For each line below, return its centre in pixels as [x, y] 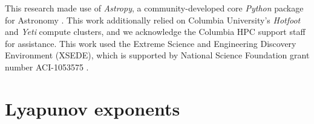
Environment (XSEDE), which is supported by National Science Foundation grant [157, 55]
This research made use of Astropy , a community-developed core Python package [154, 8]
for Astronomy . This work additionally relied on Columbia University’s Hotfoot [153, 20]
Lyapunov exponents [93, 108]
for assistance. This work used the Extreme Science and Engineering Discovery [151, 43]
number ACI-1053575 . [47, 67]
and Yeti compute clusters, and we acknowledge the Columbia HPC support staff [155, 32]
